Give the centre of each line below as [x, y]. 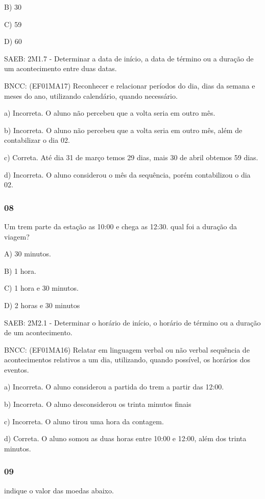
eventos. [17, 369]
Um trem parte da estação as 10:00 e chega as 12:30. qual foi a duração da [121, 226]
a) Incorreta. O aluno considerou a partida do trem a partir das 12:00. [114, 387]
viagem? [17, 236]
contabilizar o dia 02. [37, 140]
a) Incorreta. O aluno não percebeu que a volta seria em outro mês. [110, 113]
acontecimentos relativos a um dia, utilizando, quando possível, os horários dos [127, 360]
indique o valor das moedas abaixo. [59, 490]
